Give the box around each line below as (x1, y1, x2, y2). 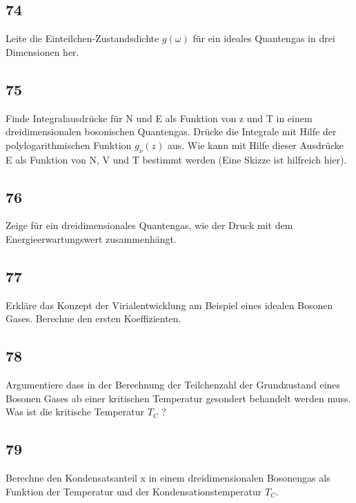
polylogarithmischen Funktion (6, 137, 132, 152)
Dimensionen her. (6, 44, 79, 59)
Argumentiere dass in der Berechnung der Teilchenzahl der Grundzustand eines (6, 377, 341, 392)
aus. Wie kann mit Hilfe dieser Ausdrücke (167, 137, 344, 152)
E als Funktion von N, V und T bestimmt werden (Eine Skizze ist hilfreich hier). (6, 152, 347, 166)
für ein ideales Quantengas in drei (192, 31, 335, 46)
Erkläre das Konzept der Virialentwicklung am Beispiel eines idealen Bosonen (6, 297, 333, 312)
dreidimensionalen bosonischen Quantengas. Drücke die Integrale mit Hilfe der (6, 124, 337, 139)
